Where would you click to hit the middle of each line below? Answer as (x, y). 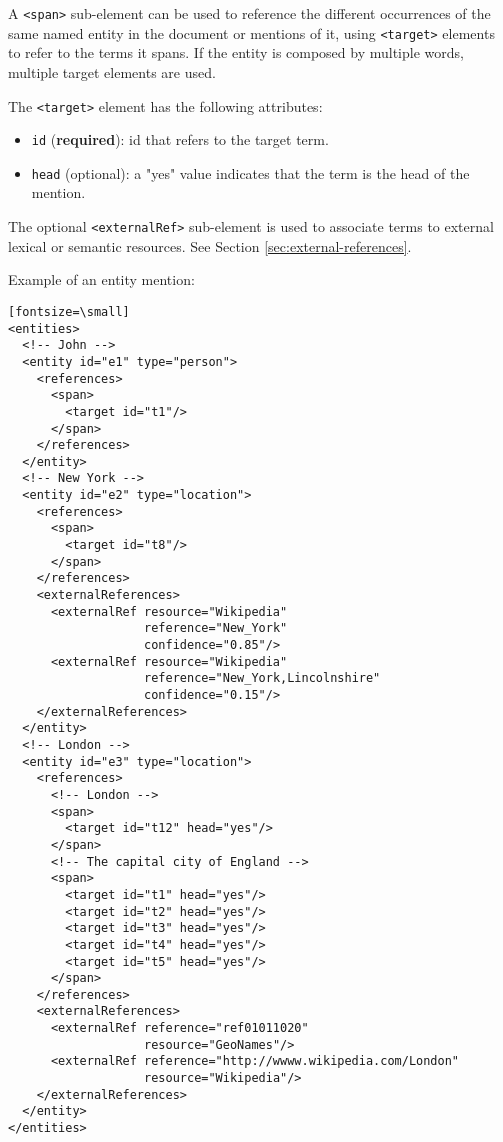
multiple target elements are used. (112, 71)
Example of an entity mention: (101, 279)
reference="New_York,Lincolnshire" (262, 678)
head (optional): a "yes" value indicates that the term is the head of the (250, 172)
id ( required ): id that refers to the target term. (180, 139)
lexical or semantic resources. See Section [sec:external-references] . (210, 245)
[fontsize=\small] (69, 311)
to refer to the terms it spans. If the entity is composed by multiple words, (236, 52)
